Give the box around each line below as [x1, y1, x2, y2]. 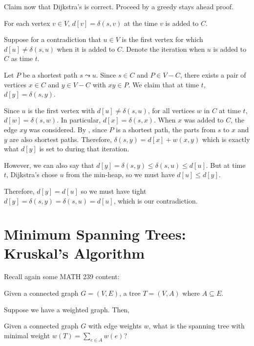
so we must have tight [81, 185, 147, 196]
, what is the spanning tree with [148, 321, 245, 331]
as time [11, 53, 33, 63]
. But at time [206, 160, 246, 170]
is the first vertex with [28, 105, 95, 115]
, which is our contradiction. [113, 195, 198, 205]
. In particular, [57, 115, 101, 125]
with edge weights [88, 321, 142, 331]
